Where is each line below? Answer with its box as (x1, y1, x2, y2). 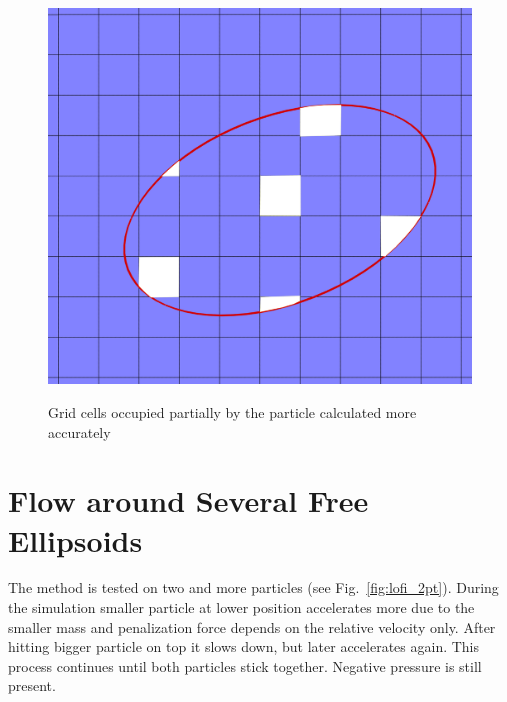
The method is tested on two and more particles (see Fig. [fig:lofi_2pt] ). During (8, 577, 499, 598)
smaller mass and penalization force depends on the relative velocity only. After (8, 616, 496, 637)
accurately (48, 421, 111, 442)
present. (8, 675, 56, 696)
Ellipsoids (8, 519, 143, 560)
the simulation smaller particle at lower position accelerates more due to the (8, 597, 475, 618)
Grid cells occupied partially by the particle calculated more (48, 401, 417, 422)
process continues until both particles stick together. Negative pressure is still (8, 655, 482, 676)
